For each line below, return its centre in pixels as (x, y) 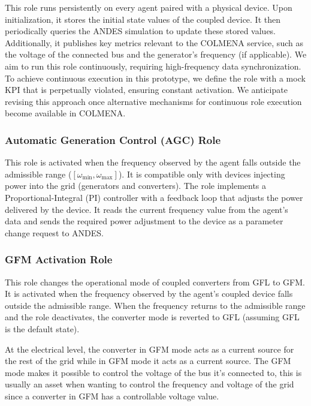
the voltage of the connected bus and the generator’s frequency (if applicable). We (156, 54)
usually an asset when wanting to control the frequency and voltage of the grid (150, 384)
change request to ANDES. (55, 232)
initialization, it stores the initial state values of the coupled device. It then (143, 19)
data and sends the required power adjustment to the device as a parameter (144, 221)
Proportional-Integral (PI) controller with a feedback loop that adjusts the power (154, 197)
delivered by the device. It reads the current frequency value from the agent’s (147, 209)
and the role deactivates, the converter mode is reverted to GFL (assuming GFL (152, 317)
